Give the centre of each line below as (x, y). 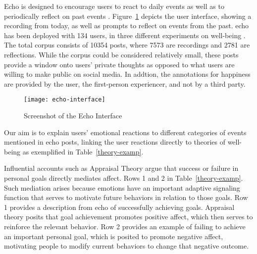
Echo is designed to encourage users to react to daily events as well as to (114, 6)
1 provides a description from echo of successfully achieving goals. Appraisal (119, 207)
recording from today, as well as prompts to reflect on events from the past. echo (127, 25)
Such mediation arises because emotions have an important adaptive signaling (122, 187)
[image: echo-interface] (65, 100)
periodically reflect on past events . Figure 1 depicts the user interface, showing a (128, 16)
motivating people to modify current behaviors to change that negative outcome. (127, 246)
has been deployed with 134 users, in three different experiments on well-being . (125, 35)
